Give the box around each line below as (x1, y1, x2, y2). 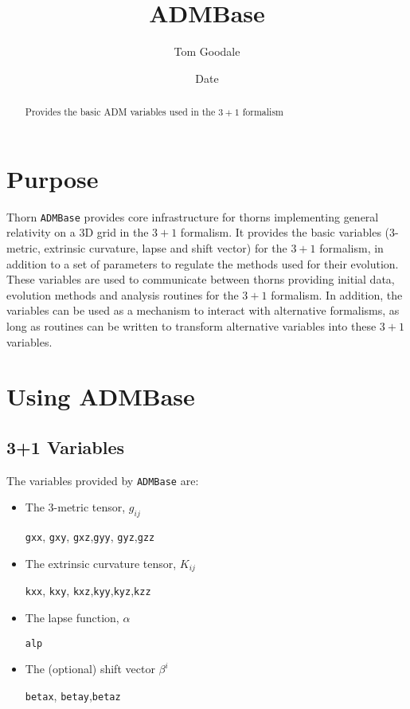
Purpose (6, 162, 99, 194)
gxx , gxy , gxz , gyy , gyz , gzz (25, 528, 155, 545)
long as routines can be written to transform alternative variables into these (6, 317, 377, 334)
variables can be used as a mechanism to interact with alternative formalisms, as (6, 302, 400, 319)
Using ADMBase (6, 380, 195, 413)
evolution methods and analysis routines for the (6, 286, 239, 303)
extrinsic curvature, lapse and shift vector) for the (44, 239, 287, 256)
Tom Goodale (174, 43, 240, 60)
